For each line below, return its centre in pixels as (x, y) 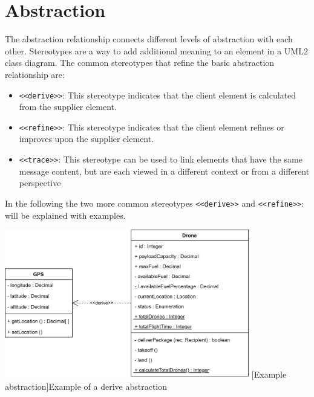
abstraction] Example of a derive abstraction (86, 386)
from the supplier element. (68, 107)
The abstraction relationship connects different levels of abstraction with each (149, 39)
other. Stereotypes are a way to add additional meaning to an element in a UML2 (156, 50)
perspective (40, 183)
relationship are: (35, 74)
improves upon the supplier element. (87, 139)
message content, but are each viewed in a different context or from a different (164, 171)
